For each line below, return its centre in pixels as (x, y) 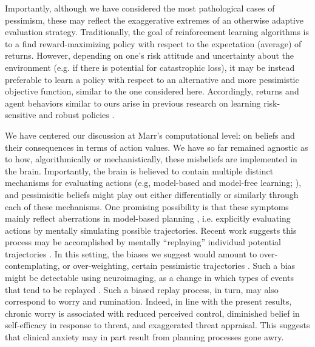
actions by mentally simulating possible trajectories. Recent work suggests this (151, 230)
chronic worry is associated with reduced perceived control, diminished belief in (152, 313)
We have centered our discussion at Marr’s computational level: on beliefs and (150, 135)
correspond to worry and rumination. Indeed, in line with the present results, (148, 301)
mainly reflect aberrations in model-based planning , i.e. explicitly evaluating (148, 218)
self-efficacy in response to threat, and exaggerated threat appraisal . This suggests (157, 325)
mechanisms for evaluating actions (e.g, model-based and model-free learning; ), (153, 183)
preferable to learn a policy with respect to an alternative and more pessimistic (152, 79)
